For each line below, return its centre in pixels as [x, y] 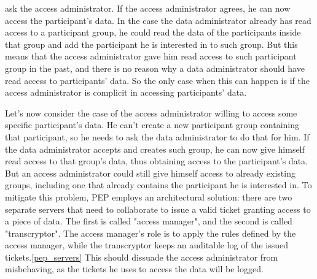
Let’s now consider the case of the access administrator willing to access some [151, 113]
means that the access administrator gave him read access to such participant [151, 56]
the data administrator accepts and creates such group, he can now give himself [155, 149]
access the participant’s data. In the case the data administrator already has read [158, 20]
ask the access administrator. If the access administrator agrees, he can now [148, 8]
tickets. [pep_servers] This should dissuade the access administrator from [142, 257]
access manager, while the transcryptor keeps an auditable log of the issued [147, 245]
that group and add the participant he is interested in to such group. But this [151, 44]
